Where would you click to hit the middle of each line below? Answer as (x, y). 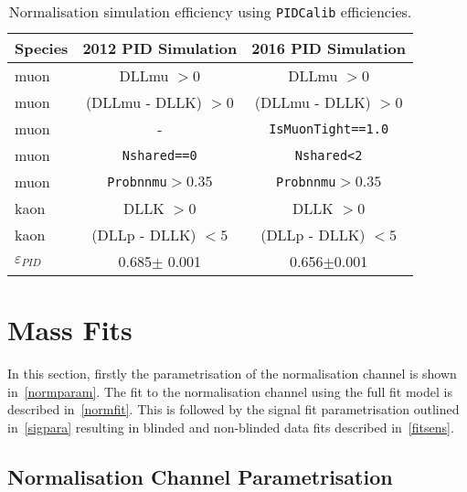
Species (42, 48)
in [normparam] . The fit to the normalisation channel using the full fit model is (230, 391)
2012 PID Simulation (160, 48)
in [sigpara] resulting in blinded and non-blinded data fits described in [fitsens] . (231, 427)
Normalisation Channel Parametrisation (200, 476)
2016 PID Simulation (329, 48)
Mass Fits (70, 330)
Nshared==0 (159, 155)
